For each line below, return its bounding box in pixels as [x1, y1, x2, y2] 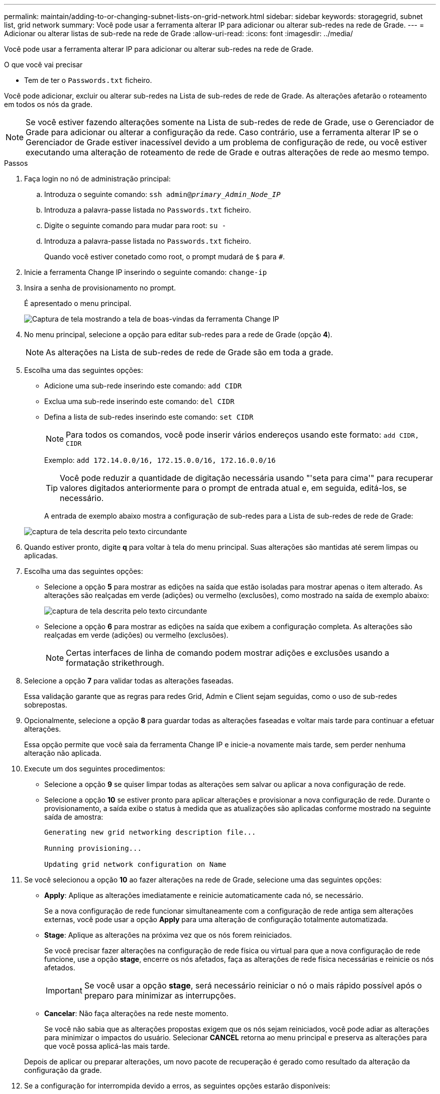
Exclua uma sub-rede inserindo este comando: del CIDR [44, 397, 235, 406]
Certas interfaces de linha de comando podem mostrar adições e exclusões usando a [66, 648, 389, 658]
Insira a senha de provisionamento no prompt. [24, 283, 176, 292]
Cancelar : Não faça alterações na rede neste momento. [44, 1009, 229, 1018]
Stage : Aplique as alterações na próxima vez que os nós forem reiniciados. [44, 931, 292, 939]
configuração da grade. [24, 1066, 102, 1074]
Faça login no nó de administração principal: [24, 174, 171, 183]
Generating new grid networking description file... [44, 828, 256, 836]
